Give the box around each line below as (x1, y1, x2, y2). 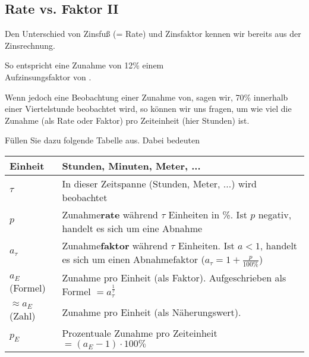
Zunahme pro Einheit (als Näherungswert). (62, 305, 241, 319)
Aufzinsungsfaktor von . (5, 70, 92, 83)
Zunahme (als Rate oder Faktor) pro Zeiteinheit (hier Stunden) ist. (5, 114, 250, 126)
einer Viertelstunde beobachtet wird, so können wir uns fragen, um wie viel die (5, 102, 292, 115)
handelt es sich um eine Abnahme (62, 221, 203, 235)
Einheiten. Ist (178, 238, 235, 252)
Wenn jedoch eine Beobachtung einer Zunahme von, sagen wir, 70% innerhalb (5, 90, 288, 103)
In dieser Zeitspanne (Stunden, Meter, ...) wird (62, 176, 257, 190)
